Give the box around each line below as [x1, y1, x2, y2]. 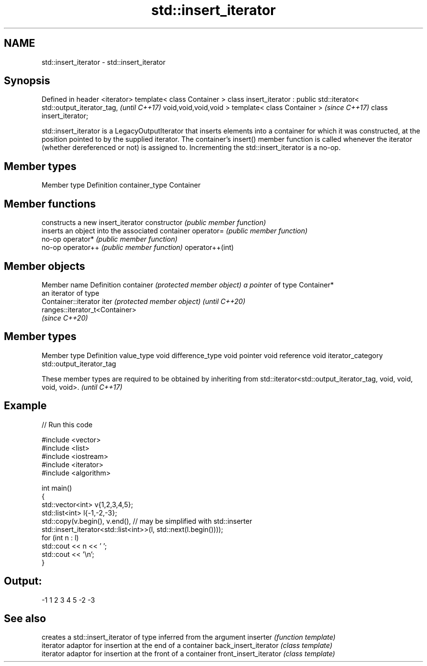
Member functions [4, 197, 96, 210]
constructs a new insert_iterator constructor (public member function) [41, 218, 266, 227]
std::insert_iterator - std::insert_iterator [41, 57, 166, 66]
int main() [41, 483, 72, 492]
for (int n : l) [41, 533, 79, 542]
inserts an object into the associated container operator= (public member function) [41, 227, 308, 235]
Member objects [4, 260, 85, 272]
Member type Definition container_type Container [41, 181, 201, 190]
